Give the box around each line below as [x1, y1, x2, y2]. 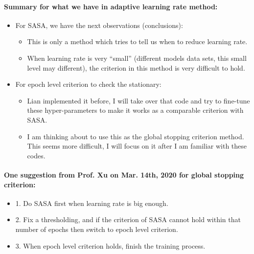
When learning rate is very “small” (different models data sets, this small [27, 52, 247, 63]
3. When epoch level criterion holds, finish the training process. [15, 240, 206, 251]
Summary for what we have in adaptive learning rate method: [4, 1, 218, 11]
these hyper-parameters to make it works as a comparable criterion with [27, 105, 244, 115]
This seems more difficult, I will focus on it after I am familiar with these [27, 141, 247, 151]
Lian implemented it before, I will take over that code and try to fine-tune [27, 95, 250, 105]
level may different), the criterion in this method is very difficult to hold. [27, 62, 245, 73]
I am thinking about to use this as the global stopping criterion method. [27, 131, 244, 141]
